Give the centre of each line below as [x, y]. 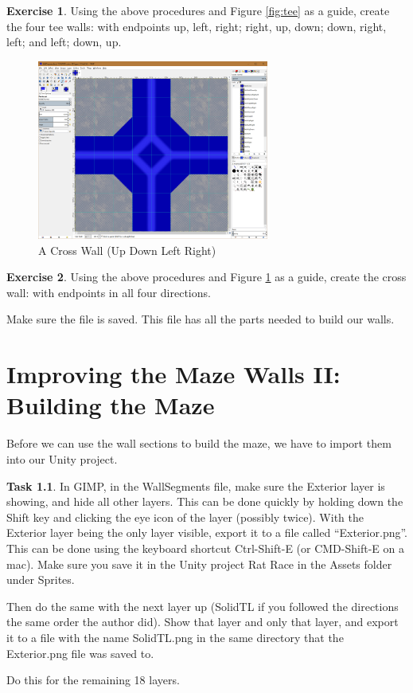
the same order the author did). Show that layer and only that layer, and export [203, 622]
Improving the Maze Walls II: [173, 374]
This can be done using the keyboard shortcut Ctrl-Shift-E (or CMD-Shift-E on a [205, 548]
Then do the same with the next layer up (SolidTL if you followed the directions [203, 606]
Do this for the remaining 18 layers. [93, 680]
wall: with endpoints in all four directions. [109, 292]
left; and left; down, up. [64, 42]
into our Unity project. [62, 458]
